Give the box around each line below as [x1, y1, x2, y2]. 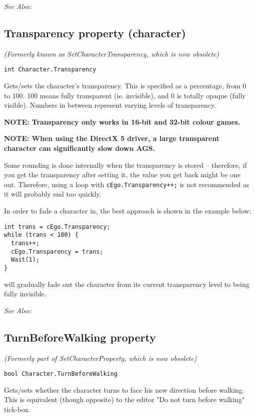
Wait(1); [11, 256, 40, 264]
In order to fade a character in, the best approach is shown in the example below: [4, 206, 252, 216]
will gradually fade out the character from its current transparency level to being [4, 278, 250, 289]
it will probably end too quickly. [4, 189, 102, 199]
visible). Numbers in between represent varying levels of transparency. [4, 100, 216, 110]
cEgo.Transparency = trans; [11, 248, 103, 255]
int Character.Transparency [4, 66, 97, 73]
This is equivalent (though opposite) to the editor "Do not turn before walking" [4, 394, 245, 405]
